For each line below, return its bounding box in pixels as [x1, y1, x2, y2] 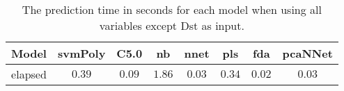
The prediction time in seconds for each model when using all [22, 1, 322, 17]
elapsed [11, 66, 47, 82]
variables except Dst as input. [99, 17, 244, 33]
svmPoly [57, 45, 106, 61]
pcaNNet [282, 45, 333, 61]
